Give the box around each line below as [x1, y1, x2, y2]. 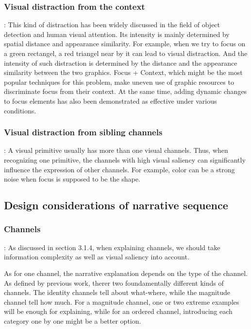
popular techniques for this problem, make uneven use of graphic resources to [4, 76, 234, 87]
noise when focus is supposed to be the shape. [4, 174, 140, 184]
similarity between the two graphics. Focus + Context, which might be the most [4, 67, 243, 77]
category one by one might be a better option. [4, 315, 141, 326]
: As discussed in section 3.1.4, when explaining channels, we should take [4, 242, 220, 252]
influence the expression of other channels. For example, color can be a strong [4, 164, 235, 174]
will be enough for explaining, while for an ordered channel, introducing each [4, 306, 233, 316]
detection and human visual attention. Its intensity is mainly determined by [4, 29, 230, 39]
